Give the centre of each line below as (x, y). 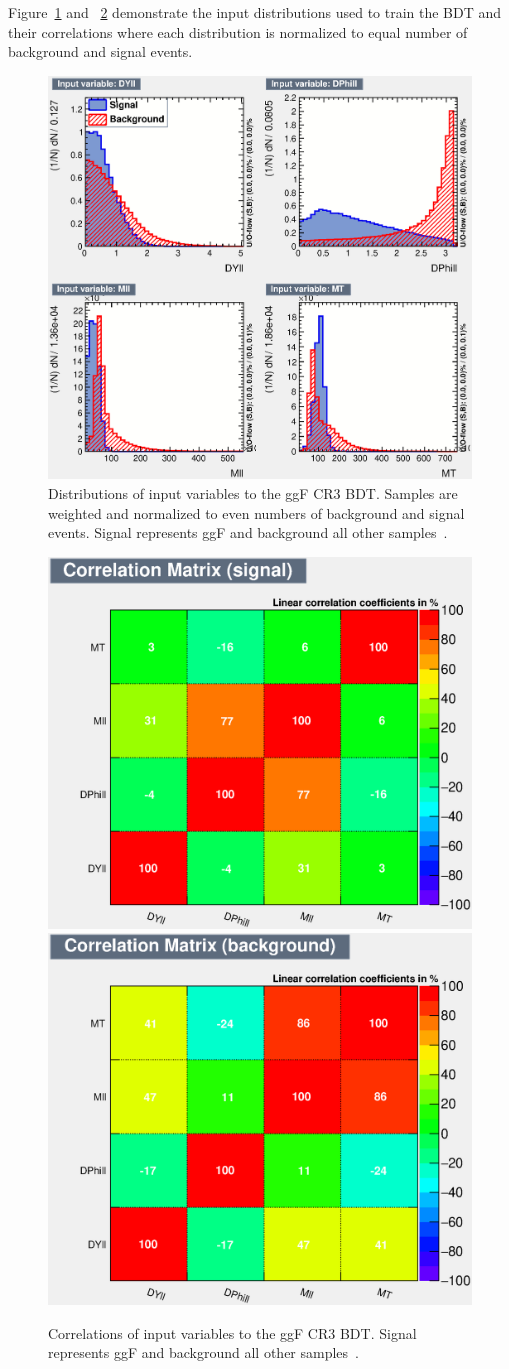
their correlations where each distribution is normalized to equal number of (238, 31)
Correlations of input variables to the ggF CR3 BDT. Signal (232, 1332)
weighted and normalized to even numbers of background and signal (256, 512)
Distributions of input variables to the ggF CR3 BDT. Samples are (253, 493)
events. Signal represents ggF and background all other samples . (248, 532)
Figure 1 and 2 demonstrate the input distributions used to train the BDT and (255, 12)
